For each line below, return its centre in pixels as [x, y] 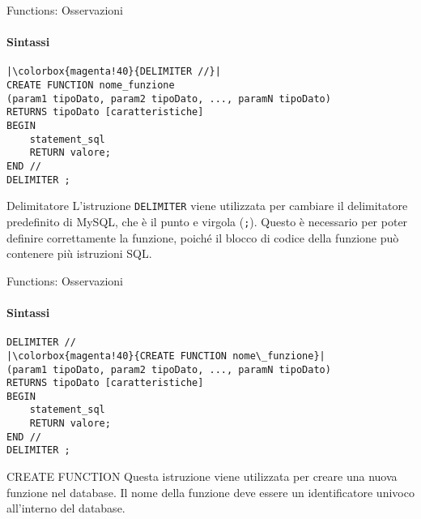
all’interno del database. [66, 508]
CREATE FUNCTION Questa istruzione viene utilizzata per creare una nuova [202, 476]
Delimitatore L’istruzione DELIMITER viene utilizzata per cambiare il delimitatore [207, 206]
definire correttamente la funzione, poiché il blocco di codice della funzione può [203, 237]
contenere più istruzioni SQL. [79, 253]
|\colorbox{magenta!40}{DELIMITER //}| [114, 72]
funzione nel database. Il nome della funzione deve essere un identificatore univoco [210, 492]
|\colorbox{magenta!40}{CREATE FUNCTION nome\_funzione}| [166, 356]
